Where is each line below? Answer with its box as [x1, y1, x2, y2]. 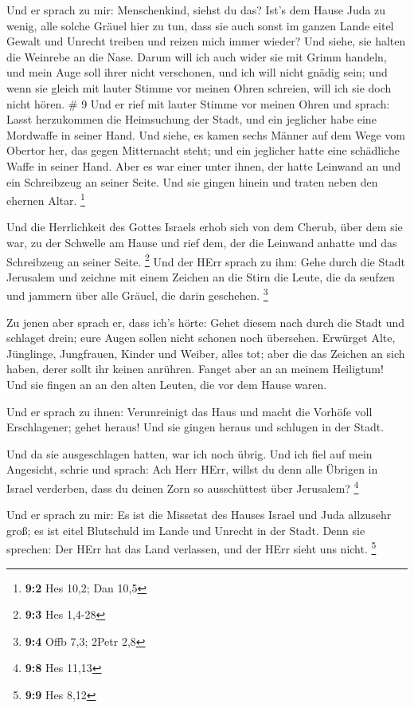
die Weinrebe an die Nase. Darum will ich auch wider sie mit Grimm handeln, [6, 48, 387, 65]
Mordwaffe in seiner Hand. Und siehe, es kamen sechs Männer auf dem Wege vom [6, 126, 405, 143]
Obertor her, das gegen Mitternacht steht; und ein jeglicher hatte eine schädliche [6, 142, 400, 159]
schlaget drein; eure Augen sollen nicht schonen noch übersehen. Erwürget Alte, [6, 329, 396, 346]
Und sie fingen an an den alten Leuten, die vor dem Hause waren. [6, 376, 327, 393]
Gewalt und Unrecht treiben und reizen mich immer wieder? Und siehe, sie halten [6, 33, 406, 49]
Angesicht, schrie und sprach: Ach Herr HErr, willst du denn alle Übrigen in [6, 461, 378, 478]
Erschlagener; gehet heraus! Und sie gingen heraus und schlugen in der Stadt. [6, 419, 385, 435]
